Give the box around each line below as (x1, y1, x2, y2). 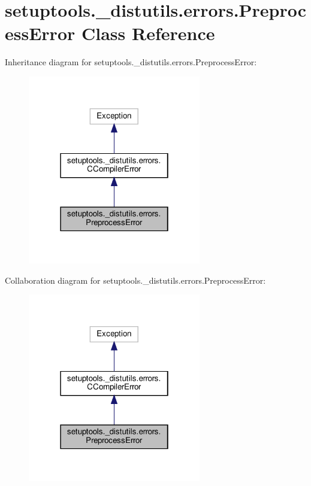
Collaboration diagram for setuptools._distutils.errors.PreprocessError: (5, 274, 266, 286)
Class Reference (81, 21, 215, 45)
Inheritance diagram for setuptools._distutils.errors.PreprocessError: (5, 56, 257, 68)
